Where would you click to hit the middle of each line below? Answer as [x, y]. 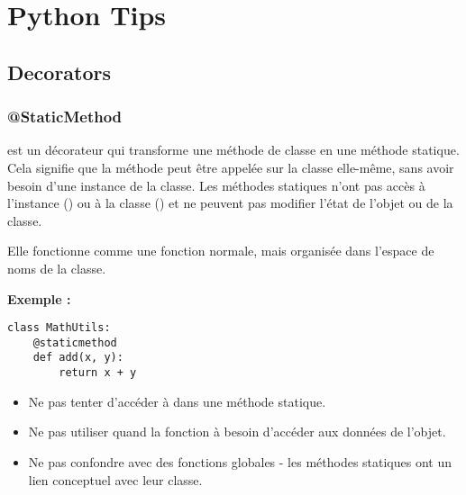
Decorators [59, 72]
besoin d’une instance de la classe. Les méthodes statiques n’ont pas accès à [216, 185]
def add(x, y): [78, 358]
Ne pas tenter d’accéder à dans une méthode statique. [177, 401]
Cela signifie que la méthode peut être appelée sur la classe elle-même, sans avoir [231, 167]
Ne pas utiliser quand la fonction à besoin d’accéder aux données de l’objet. [237, 432]
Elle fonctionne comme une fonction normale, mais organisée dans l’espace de [221, 251]
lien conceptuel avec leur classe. [115, 479]
